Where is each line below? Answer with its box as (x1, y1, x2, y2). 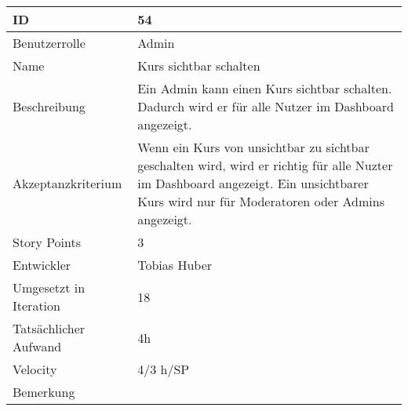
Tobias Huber (137, 256, 213, 274)
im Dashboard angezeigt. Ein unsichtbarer (137, 174, 369, 192)
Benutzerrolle (13, 34, 86, 52)
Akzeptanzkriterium (13, 174, 122, 192)
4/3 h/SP (137, 360, 190, 378)
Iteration (13, 296, 60, 315)
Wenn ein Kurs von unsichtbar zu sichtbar (137, 138, 370, 156)
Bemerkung (13, 383, 75, 401)
